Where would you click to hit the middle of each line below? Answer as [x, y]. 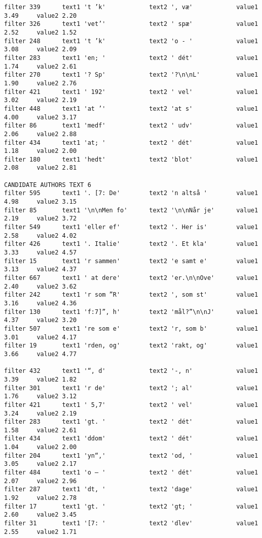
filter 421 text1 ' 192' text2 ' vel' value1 [131, 92]
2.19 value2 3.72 [41, 219]
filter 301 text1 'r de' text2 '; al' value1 [131, 388]
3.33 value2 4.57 [41, 253]
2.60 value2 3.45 [41, 515]
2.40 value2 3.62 [41, 286]
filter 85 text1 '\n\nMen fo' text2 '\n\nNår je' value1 [131, 210]
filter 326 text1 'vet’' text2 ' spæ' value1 [131, 24]
